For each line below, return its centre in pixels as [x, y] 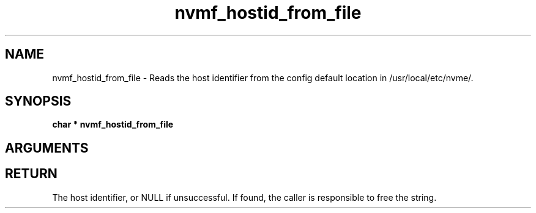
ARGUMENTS [47, 148]
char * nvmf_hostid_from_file [113, 125]
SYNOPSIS [38, 101]
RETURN [31, 174]
